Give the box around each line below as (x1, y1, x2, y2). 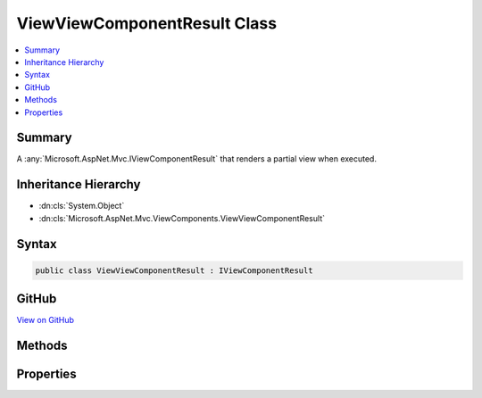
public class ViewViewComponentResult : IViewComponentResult (35, 265, 313, 276)
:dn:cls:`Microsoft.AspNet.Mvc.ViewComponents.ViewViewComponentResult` (38, 212, 326, 223)
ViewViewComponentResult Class (16, 13, 277, 33)
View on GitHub (16, 315, 75, 326)
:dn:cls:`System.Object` (38, 201, 125, 211)
